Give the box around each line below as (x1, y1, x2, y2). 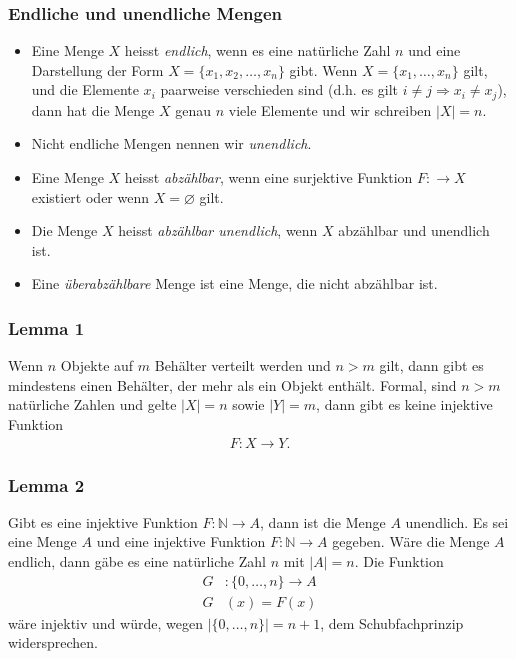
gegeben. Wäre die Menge (332, 531, 490, 552)
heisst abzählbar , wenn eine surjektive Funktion (124, 167, 413, 188)
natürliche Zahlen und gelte (8, 394, 177, 415)
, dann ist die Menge (260, 511, 386, 532)
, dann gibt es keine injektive (316, 394, 493, 415)
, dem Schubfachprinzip (320, 612, 464, 633)
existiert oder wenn (31, 186, 150, 207)
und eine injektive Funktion (96, 531, 266, 552)
